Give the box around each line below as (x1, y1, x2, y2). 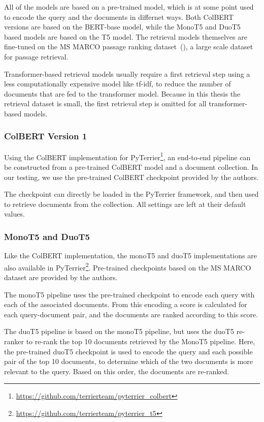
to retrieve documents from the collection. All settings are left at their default (4, 198, 246, 209)
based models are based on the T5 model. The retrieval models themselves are (4, 31, 247, 42)
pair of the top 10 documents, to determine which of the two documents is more (4, 356, 253, 367)
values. (4, 208, 25, 219)
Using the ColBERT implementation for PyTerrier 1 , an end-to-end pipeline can (4, 150, 251, 162)
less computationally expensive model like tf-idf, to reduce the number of (4, 78, 231, 89)
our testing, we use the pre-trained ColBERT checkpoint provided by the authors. (4, 171, 259, 182)
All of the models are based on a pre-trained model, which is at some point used (4, 2, 254, 12)
